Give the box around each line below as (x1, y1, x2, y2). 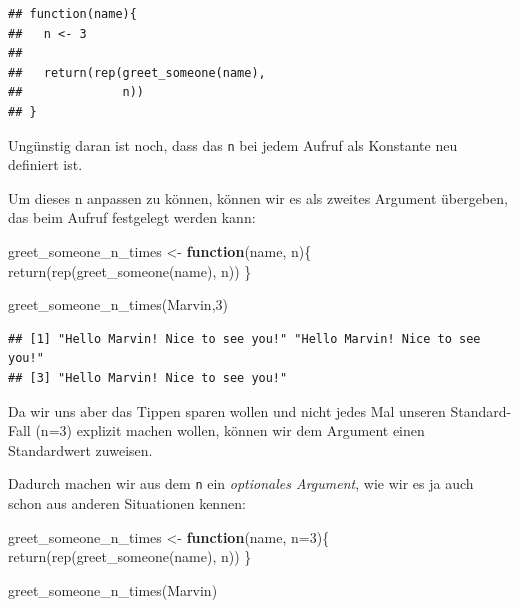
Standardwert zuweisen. (8, 439, 153, 460)
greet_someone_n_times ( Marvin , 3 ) (8, 294, 228, 315)
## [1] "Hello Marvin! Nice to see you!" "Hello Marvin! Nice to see (8, 331, 481, 346)
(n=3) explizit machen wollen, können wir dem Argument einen (35, 420, 425, 441)
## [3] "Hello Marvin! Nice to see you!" (8, 370, 288, 385)
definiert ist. (8, 154, 83, 175)
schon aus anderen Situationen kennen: (8, 493, 246, 513)
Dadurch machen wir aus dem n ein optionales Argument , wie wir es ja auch (8, 473, 474, 494)
